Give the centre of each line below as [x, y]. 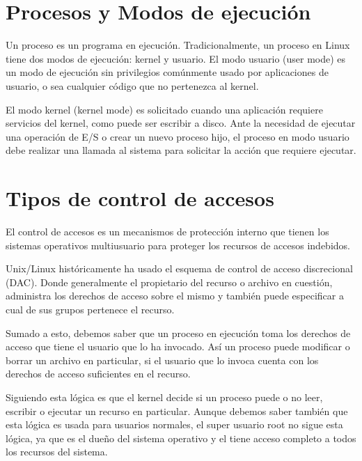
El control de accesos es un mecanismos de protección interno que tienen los [167, 231]
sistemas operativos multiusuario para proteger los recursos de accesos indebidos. [178, 245]
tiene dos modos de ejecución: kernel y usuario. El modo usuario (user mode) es [176, 58]
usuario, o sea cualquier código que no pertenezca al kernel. [132, 85]
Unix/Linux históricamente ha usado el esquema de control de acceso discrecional [179, 268]
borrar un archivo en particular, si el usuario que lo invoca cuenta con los [162, 360]
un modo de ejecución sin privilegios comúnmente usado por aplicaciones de [167, 72]
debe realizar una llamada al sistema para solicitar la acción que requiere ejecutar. [181, 150]
